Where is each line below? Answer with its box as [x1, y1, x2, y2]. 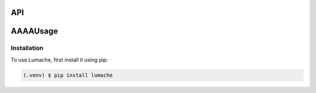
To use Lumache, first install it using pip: [11, 56, 108, 63]
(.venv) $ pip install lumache [23, 71, 114, 78]
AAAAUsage [11, 26, 59, 36]
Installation [11, 44, 44, 52]
